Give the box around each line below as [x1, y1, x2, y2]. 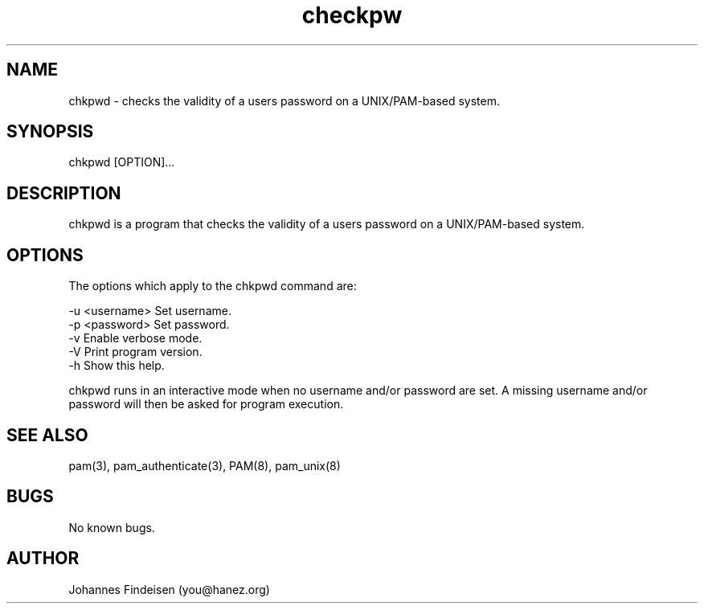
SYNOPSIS [6, 121, 94, 142]
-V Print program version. [68, 345, 203, 359]
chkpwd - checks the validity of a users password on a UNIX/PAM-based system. [68, 93, 501, 108]
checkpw [301, 2, 403, 29]
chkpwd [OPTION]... [68, 155, 175, 170]
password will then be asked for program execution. [68, 397, 344, 411]
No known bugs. [68, 520, 155, 534]
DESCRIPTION [6, 182, 121, 203]
